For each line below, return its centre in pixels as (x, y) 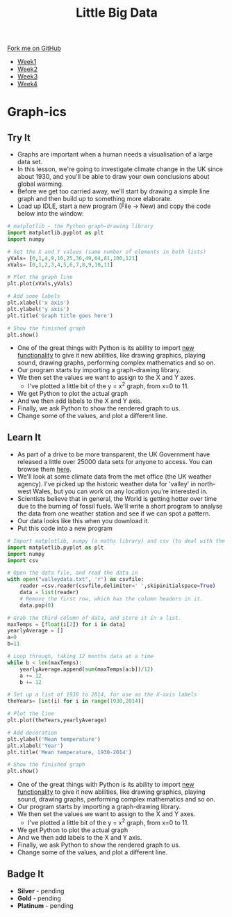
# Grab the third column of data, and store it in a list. (94, 618)
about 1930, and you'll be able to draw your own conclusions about (113, 177)
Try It (19, 137)
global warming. (40, 184)
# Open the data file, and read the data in (73, 573)
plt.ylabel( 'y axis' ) (39, 309)
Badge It (25, 874)
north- (207, 484)
